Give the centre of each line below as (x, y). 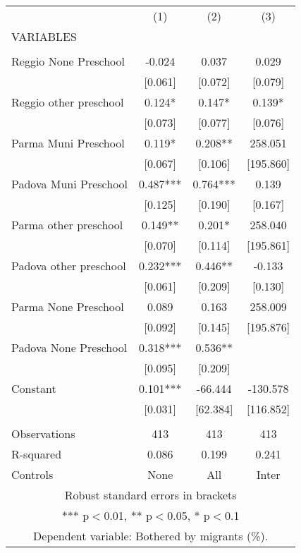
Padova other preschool (69, 266)
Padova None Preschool (69, 347)
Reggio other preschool (68, 102)
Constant (34, 388)
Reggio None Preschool (68, 61)
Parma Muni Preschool (68, 143)
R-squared (37, 454)
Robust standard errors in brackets (150, 495)
